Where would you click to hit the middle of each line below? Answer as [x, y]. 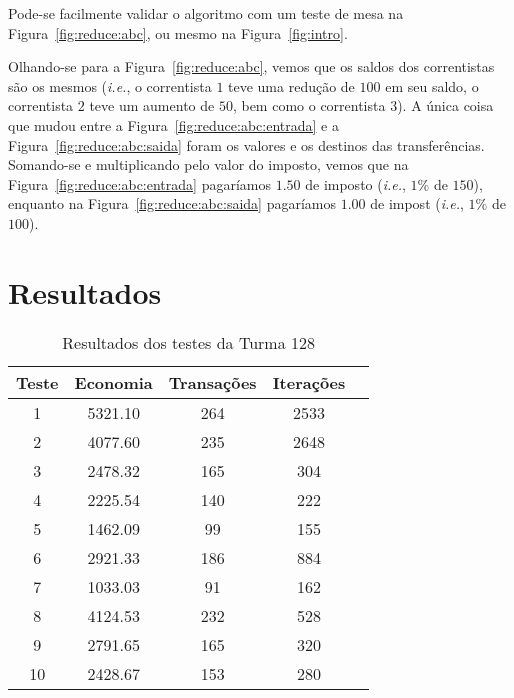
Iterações [309, 382]
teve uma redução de [291, 85]
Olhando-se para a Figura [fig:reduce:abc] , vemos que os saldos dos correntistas [251, 66]
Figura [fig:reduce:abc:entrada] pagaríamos [139, 183]
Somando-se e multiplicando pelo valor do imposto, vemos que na [208, 164]
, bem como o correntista [309, 105]
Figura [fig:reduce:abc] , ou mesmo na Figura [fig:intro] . [178, 32]
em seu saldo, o [432, 85]
